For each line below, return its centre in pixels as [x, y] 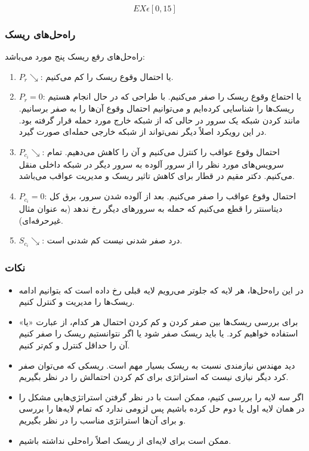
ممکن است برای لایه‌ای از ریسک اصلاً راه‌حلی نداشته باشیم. [125, 440]
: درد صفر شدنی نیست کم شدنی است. [112, 240]
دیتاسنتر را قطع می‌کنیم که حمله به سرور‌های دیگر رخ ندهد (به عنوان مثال [151, 208]
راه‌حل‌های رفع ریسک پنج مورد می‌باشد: [75, 56]
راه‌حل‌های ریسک [40, 34]
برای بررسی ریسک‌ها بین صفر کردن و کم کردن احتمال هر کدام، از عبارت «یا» [158, 321]
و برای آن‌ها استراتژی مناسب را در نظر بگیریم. [102, 420]
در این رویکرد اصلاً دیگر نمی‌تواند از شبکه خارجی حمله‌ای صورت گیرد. [143, 132]
